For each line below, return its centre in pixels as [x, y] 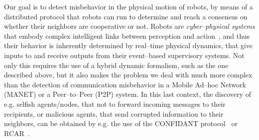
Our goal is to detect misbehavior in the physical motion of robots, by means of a [129, 6]
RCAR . [17, 133]
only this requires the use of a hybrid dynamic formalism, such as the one [116, 65]
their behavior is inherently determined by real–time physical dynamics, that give [128, 45]
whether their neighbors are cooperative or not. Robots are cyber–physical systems [129, 26]
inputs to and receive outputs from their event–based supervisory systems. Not [124, 55]
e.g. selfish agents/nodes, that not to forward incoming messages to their [115, 104]
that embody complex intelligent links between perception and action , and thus [127, 35]
